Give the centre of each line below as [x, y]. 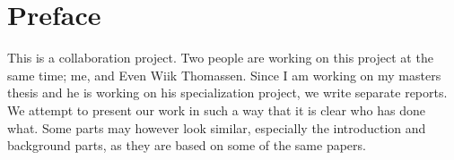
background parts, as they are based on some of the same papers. [187, 145]
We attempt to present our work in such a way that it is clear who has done [216, 109]
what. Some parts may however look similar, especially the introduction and [217, 127]
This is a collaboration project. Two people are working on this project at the [220, 58]
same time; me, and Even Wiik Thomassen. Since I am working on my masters [224, 75]
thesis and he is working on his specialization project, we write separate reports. [227, 93]
